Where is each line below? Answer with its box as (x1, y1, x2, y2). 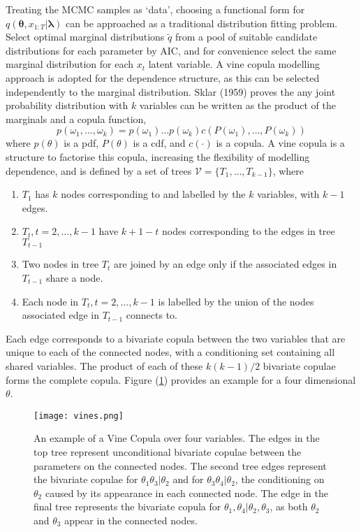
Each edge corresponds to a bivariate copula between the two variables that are (6, 331, 346, 345)
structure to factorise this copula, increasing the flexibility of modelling (6, 149, 310, 164)
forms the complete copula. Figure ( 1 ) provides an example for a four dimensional (6, 372, 356, 387)
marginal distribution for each (6, 57, 134, 71)
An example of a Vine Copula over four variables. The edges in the (34, 431, 320, 445)
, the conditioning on (235, 472, 325, 487)
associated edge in (22, 308, 99, 322)
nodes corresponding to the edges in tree (162, 224, 335, 238)
